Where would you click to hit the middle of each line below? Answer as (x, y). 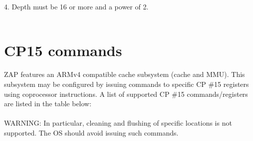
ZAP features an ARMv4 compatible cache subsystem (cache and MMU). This (125, 74)
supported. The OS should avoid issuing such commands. (91, 132)
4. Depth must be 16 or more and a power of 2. (76, 6)
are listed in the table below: (48, 104)
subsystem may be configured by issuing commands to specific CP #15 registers (126, 84)
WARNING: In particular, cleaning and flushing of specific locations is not (118, 123)
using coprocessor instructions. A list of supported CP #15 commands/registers (126, 94)
